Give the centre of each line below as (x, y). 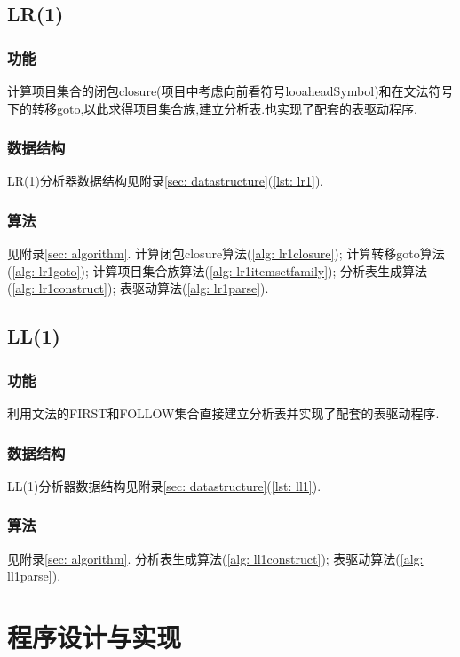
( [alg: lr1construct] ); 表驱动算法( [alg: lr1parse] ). (138, 288)
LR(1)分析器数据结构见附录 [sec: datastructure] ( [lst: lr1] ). (166, 181)
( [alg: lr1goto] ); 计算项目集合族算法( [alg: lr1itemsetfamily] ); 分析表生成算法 (218, 270)
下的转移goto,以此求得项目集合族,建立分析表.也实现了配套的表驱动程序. (213, 108)
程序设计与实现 (95, 637)
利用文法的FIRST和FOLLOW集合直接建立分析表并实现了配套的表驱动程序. (223, 413)
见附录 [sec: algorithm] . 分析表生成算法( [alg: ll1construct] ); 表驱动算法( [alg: (215, 558)
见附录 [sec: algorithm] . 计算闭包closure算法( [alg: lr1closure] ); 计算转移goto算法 (226, 253)
